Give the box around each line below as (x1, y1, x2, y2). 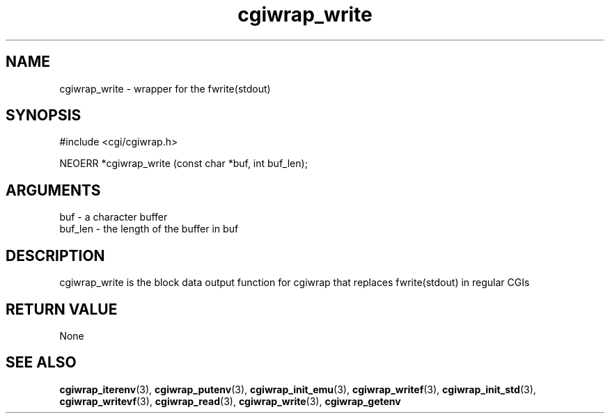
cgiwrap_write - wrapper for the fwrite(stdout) (59, 82, 271, 95)
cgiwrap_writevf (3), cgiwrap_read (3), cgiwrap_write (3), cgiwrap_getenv (59, 395, 401, 407)
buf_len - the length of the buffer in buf (59, 223, 239, 235)
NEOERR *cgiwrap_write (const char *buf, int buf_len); (59, 157, 308, 170)
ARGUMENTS (6, 181, 101, 199)
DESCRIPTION (6, 246, 105, 264)
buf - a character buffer (59, 211, 168, 223)
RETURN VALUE (6, 300, 118, 318)
